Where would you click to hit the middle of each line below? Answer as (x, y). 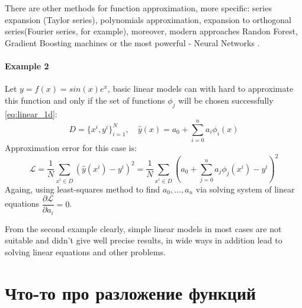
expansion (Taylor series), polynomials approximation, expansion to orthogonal (148, 19)
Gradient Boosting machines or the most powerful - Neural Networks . (132, 42)
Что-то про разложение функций (131, 292)
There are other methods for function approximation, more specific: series (138, 8)
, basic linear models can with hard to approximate (200, 89)
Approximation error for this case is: (71, 148)
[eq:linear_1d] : (31, 113)
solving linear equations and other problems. (85, 251)
